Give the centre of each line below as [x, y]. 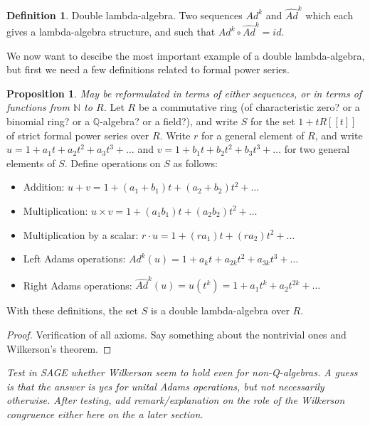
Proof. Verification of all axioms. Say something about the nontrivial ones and [176, 335]
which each [329, 15]
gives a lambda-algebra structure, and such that [111, 32]
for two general [317, 149]
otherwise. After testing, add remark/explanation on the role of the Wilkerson [176, 400]
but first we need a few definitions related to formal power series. [148, 69]
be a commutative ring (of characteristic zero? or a [249, 107]
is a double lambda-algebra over [220, 310]
